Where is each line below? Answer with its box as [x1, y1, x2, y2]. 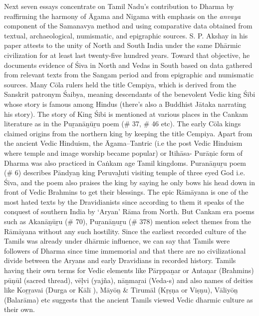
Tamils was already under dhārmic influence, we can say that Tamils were [4, 236, 230, 246]
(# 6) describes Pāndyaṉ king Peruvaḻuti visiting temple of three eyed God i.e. [4, 167, 246, 178]
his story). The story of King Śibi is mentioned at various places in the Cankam [4, 108, 249, 119]
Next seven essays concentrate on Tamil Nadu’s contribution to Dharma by [4, 1, 234, 11]
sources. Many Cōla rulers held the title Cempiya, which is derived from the [4, 79, 237, 89]
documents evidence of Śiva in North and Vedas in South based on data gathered [4, 59, 253, 70]
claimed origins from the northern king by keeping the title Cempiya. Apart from [4, 128, 253, 138]
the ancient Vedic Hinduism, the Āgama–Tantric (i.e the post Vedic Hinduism [4, 138, 243, 148]
